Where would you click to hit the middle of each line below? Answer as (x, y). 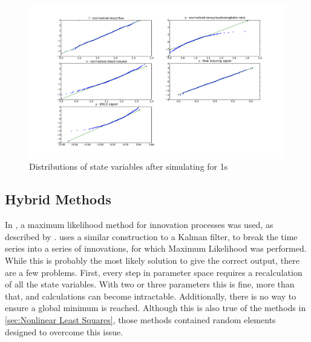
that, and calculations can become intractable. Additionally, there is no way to (151, 296)
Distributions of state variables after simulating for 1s (129, 166)
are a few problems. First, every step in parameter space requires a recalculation (154, 272)
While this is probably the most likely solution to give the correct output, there (152, 260)
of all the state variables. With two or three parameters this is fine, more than (150, 284)
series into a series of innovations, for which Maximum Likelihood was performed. (156, 248)
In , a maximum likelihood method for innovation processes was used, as (139, 225)
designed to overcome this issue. (64, 331)
